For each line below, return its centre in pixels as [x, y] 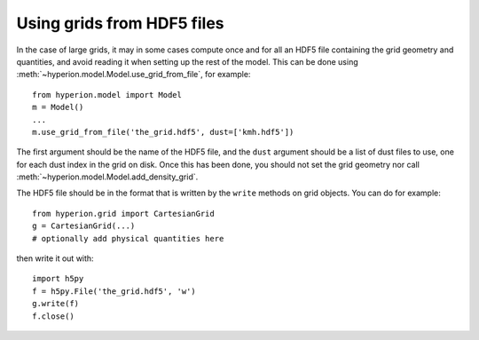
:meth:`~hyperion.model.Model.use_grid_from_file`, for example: [133, 75]
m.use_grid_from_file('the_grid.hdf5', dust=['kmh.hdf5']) [163, 132]
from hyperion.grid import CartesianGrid [123, 213]
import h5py [58, 279]
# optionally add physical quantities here [128, 238]
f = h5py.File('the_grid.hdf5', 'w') [114, 291]
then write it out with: [55, 258]
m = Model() [58, 107]
